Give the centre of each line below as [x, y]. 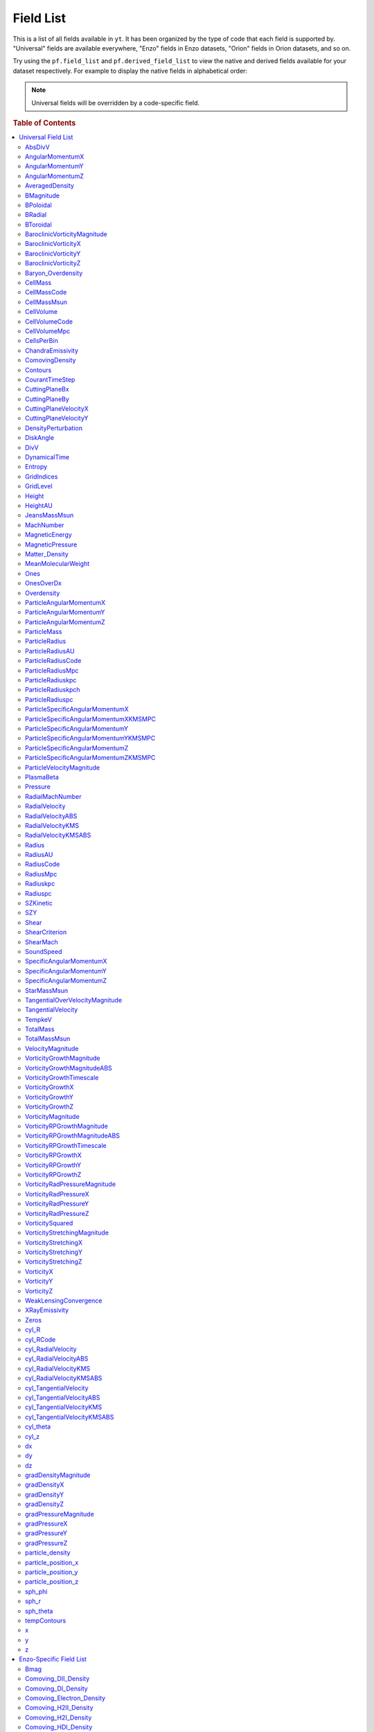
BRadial [36, 215]
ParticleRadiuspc [49, 699]
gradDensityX [45, 1485]
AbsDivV [37, 147]
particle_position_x [52, 1562]
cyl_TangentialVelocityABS [63, 1397]
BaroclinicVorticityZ [53, 263]
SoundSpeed [44, 951]
